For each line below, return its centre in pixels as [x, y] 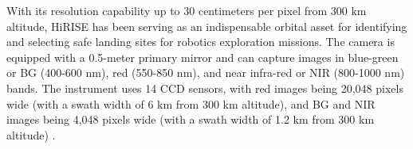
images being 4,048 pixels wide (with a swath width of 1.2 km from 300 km [191, 119]
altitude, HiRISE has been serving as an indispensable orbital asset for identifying [207, 26]
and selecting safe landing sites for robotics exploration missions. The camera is [201, 42]
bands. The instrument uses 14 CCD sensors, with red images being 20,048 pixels [205, 88]
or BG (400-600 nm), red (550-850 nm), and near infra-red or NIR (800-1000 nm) [206, 73]
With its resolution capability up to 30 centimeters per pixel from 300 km [187, 10]
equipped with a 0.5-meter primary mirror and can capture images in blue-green [203, 57]
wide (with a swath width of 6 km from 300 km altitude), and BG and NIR [191, 103]
